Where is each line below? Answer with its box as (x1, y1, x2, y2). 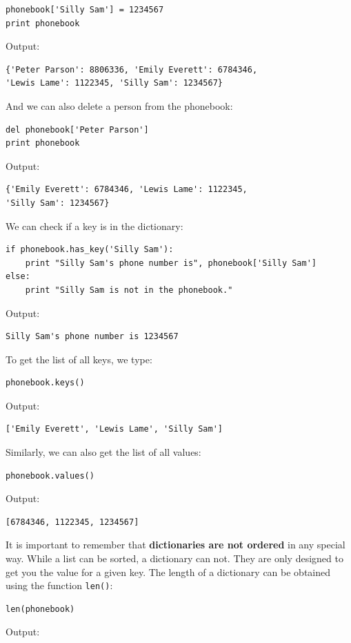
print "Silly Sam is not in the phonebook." (25, 285, 233, 295)
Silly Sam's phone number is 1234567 (6, 332, 179, 342)
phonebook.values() (6, 470, 94, 481)
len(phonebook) (6, 604, 75, 614)
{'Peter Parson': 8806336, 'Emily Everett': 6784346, (6, 64, 258, 75)
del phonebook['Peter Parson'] (6, 124, 149, 135)
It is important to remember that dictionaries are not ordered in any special (6, 537, 345, 552)
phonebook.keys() (6, 378, 85, 388)
